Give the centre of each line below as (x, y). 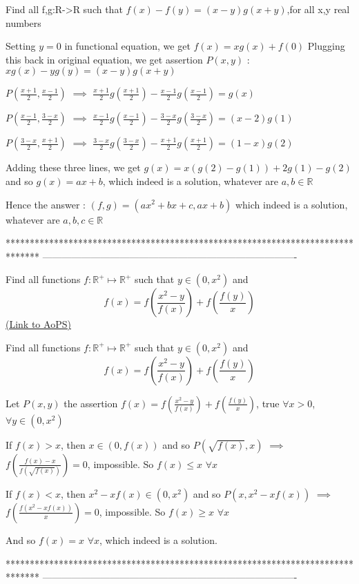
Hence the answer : (46, 204)
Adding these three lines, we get (73, 167)
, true (268, 403)
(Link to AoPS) (38, 324)
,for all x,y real (318, 9)
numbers (23, 22)
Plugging (326, 46)
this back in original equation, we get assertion (104, 59)
